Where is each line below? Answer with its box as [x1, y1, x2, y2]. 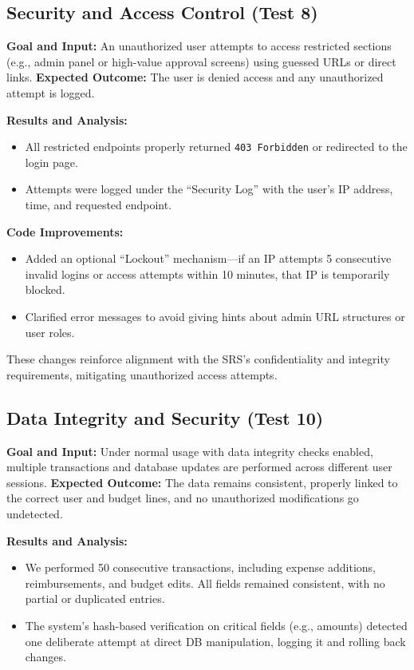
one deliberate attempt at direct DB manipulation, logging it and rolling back [25, 632, 406, 649]
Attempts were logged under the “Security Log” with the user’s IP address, [25, 180, 393, 197]
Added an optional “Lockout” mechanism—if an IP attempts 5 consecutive [25, 250, 392, 267]
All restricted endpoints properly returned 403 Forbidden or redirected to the [25, 138, 408, 155]
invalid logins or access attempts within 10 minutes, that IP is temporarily [25, 265, 390, 282]
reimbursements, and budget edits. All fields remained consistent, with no [25, 574, 385, 591]
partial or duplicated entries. [25, 590, 165, 607]
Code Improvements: [6, 223, 124, 240]
